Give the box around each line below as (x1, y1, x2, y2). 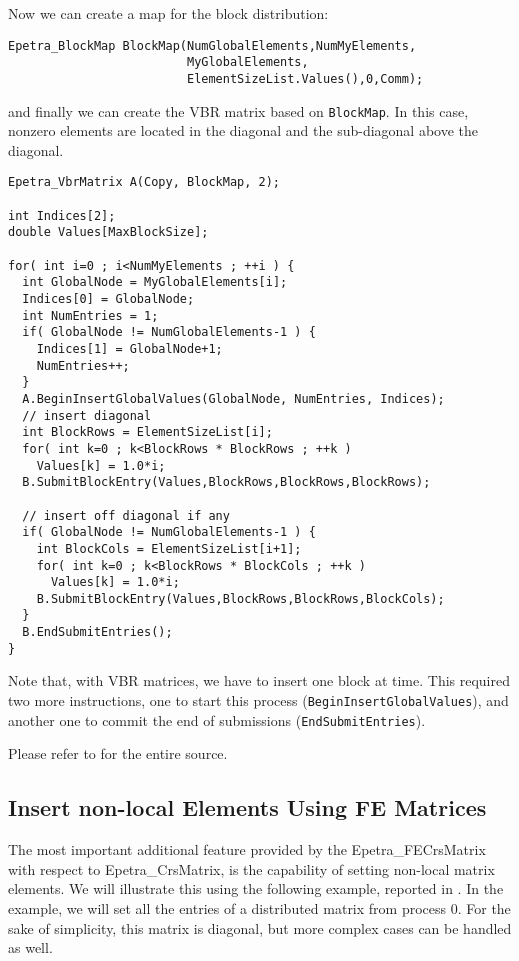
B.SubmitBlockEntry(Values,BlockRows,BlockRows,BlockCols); (36, 591, 445, 606)
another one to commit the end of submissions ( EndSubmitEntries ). (8, 709, 426, 730)
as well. (8, 937, 53, 958)
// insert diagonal (22, 408, 152, 423)
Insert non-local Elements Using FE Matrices (8, 792, 487, 823)
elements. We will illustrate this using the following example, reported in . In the (8, 878, 504, 899)
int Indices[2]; (8, 208, 116, 223)
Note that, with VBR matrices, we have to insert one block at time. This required (8, 670, 510, 691)
